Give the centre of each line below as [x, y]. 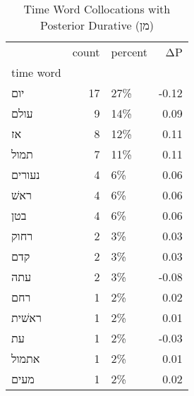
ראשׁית [26, 317]
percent [129, 52]
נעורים [26, 174]
